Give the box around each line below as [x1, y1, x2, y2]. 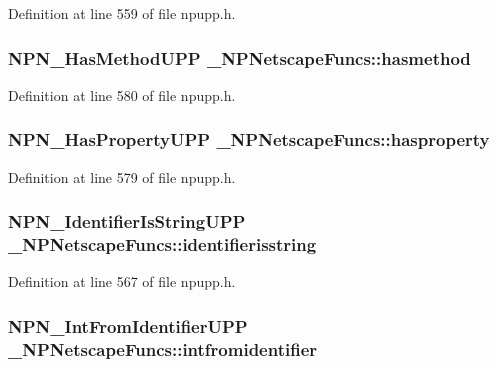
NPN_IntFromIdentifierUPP [8, 313, 248, 338]
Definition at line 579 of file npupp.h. [8, 166, 236, 187]
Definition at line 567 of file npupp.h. [8, 271, 236, 292]
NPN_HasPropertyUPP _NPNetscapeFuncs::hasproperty [8, 127, 490, 152]
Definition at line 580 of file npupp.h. [8, 84, 236, 105]
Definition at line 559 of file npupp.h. [8, 3, 236, 23]
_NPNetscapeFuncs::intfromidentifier [8, 336, 318, 361]
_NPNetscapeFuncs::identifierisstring [8, 232, 317, 257]
